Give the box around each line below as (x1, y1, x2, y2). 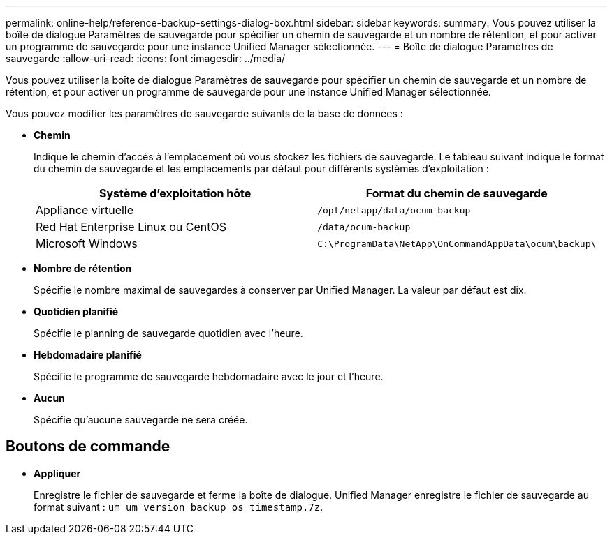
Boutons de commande (6, 437, 170, 456)
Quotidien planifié (34, 306, 119, 317)
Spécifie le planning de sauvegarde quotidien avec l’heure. (34, 327, 303, 339)
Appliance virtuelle (36, 203, 134, 217)
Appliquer (34, 467, 81, 479)
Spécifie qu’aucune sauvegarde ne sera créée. (34, 414, 248, 426)
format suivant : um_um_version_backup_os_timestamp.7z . (34, 500, 323, 513)
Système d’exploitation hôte (99, 186, 252, 200)
